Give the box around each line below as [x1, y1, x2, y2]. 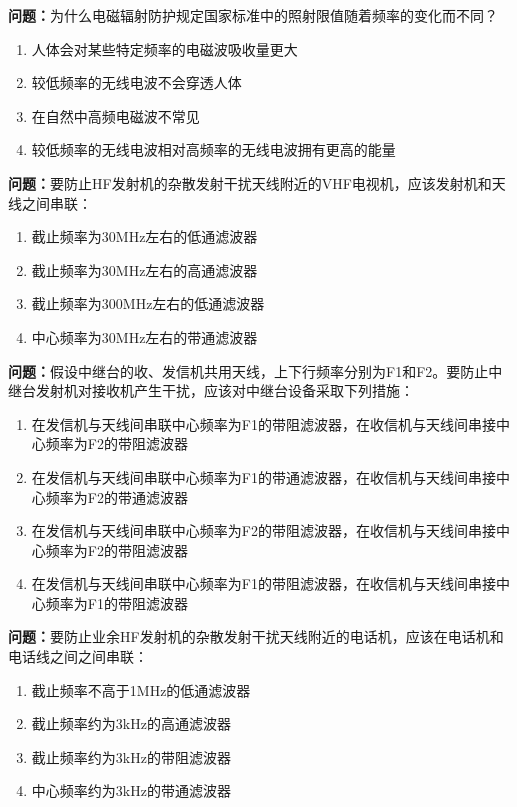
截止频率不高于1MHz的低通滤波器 [31, 679, 251, 700]
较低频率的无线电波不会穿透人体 [31, 72, 242, 93]
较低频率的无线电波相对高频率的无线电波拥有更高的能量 [31, 139, 396, 160]
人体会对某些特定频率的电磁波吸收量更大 [31, 38, 298, 59]
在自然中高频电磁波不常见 [31, 105, 200, 126]
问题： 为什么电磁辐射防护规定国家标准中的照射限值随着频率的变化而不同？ [8, 5, 498, 25]
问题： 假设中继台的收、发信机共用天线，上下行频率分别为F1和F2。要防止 [8, 360, 489, 381]
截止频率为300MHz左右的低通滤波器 [31, 293, 265, 314]
